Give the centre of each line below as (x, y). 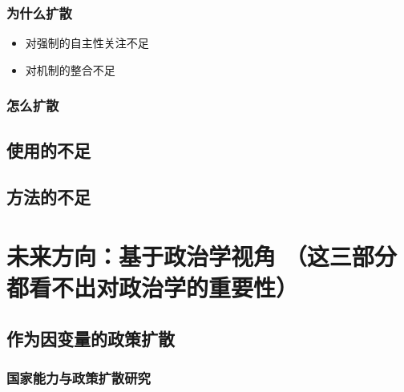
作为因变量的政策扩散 (91, 338)
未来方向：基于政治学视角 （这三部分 (202, 256)
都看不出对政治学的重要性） (153, 287)
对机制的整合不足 (70, 69)
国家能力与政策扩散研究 (79, 378)
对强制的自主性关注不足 (87, 43)
